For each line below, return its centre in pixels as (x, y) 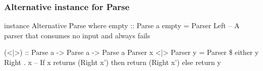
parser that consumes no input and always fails (77, 35)
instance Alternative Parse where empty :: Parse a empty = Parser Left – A (122, 25)
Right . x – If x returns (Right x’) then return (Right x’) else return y (112, 62)
